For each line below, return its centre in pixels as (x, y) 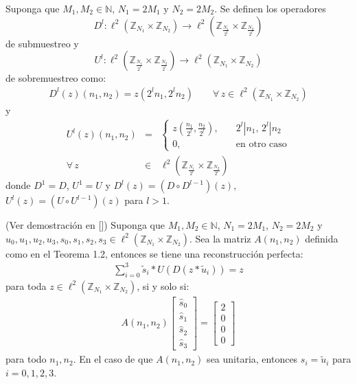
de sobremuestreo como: (56, 78)
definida (322, 238)
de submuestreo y (42, 43)
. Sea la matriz (220, 238)
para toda (26, 285)
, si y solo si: (163, 285)
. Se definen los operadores (270, 8)
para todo (26, 359)
